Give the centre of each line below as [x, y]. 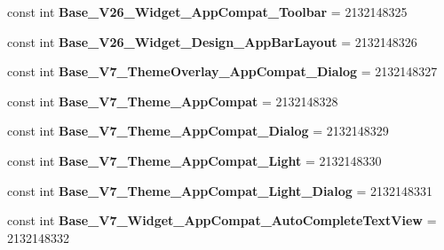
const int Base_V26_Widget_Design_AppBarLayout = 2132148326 [212, 41]
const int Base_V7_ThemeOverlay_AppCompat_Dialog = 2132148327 [222, 71]
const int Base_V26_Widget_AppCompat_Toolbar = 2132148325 [207, 12]
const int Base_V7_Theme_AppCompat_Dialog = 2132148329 [198, 131]
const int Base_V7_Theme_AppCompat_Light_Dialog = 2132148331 [220, 190]
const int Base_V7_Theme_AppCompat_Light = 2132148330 [194, 160]
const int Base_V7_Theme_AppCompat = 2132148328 [173, 101]
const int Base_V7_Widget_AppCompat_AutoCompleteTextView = [222, 220]
